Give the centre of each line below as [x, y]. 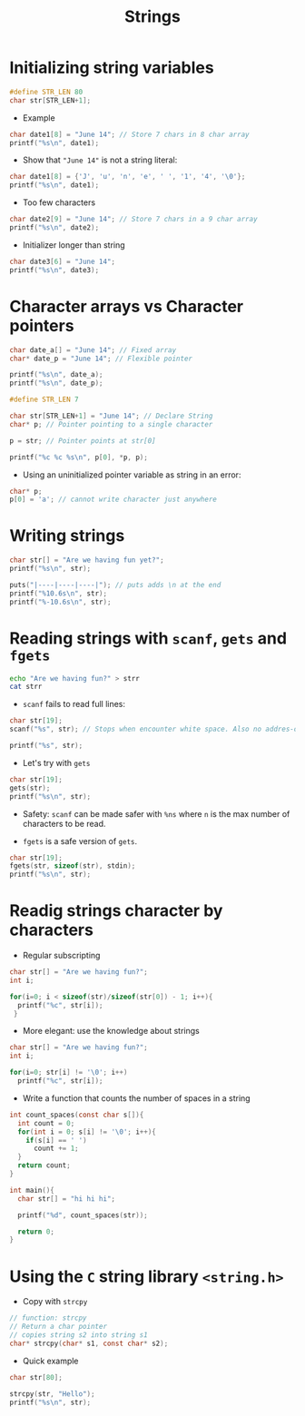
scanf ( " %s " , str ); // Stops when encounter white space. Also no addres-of [156, 729]
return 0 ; [36, 1232]
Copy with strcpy [55, 1302]
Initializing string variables [112, 68]
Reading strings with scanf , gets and [148, 638]
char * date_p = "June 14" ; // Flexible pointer [101, 359]
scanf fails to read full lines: [74, 704]
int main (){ [32, 1190]
